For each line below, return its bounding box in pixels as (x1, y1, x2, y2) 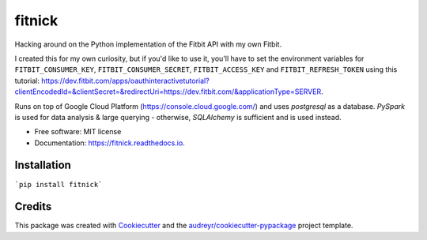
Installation (14, 159, 71, 172)
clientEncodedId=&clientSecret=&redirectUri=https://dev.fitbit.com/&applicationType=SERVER (14, 87, 322, 96)
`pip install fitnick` (14, 180, 103, 189)
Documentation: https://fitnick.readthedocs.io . (34, 138, 185, 148)
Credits (14, 200, 52, 213)
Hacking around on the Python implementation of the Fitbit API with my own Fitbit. (14, 39, 282, 49)
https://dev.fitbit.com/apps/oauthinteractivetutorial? (40, 76, 210, 85)
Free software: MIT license (34, 127, 122, 137)
